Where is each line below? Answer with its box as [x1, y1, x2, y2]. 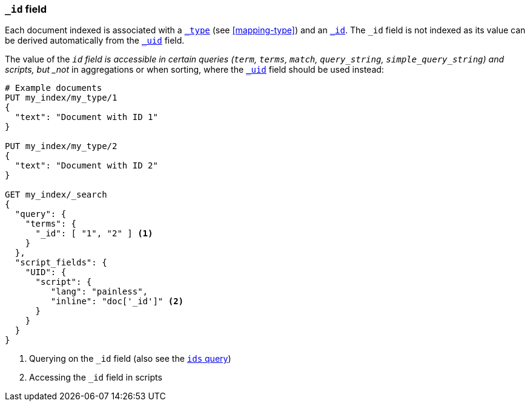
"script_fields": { [15, 258, 107, 268]
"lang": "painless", [50, 287, 148, 297]
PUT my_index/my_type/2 [5, 141, 118, 151]
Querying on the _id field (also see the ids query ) [29, 353, 231, 364]
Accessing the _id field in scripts [29, 372, 162, 383]
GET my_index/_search [5, 190, 107, 200]
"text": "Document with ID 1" [15, 112, 158, 122]
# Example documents [5, 83, 102, 93]
